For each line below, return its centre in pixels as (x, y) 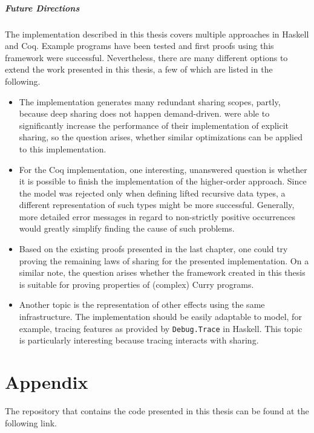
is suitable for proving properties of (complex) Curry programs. (136, 284)
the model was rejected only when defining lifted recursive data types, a (152, 193)
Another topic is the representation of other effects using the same (142, 304)
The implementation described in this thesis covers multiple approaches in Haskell (157, 34)
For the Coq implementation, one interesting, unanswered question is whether (163, 169)
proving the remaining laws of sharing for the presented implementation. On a (164, 260)
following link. (31, 422)
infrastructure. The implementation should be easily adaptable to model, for (160, 317)
